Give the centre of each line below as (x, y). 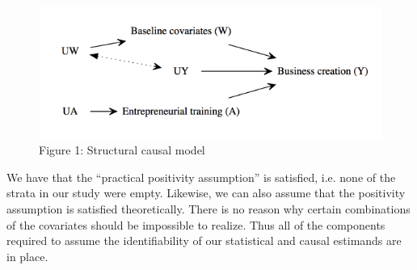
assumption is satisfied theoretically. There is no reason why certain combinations (208, 208)
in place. (27, 256)
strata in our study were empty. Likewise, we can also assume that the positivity (206, 193)
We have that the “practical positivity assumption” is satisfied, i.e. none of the (201, 177)
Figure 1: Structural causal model (122, 150)
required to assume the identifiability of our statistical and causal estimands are (204, 240)
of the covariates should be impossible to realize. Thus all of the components (196, 224)
